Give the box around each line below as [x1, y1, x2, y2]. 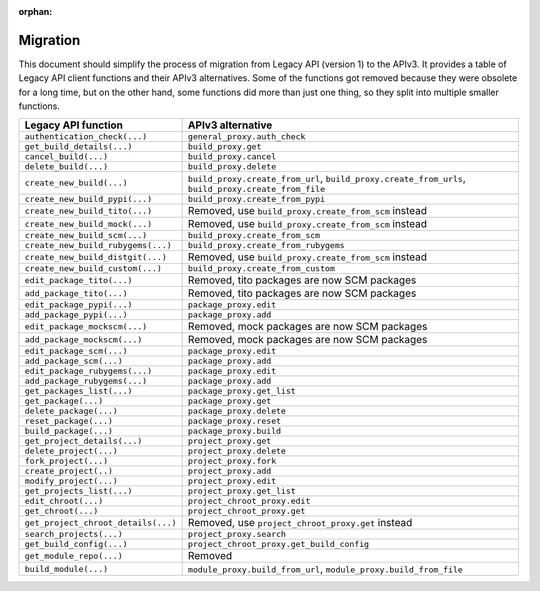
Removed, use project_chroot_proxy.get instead [187, 516, 413, 530]
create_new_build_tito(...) [24, 205, 153, 216]
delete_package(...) [24, 406, 119, 417]
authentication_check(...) [24, 131, 148, 142]
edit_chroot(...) [24, 496, 104, 507]
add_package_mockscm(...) [24, 334, 143, 345]
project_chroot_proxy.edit [187, 496, 311, 507]
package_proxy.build [187, 426, 282, 437]
